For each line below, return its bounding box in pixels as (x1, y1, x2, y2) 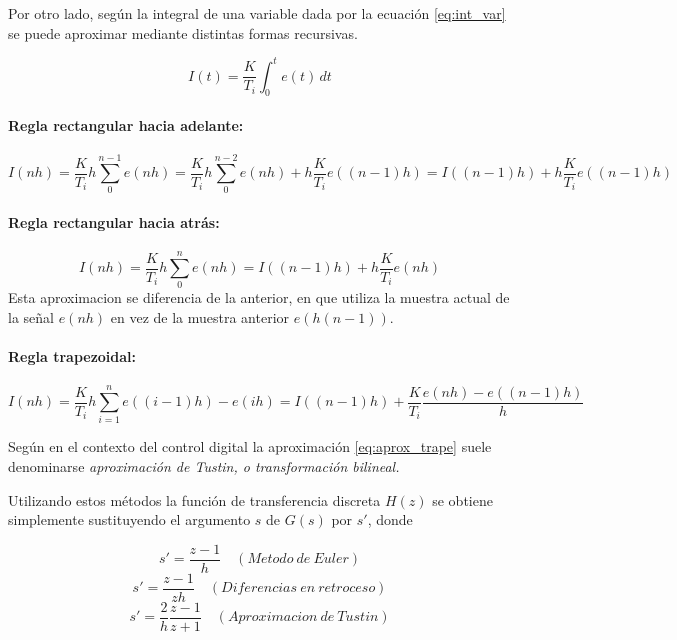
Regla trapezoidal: (8, 346, 137, 367)
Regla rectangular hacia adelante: (8, 115, 244, 136)
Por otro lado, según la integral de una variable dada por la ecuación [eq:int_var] (8, 3, 506, 23)
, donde (367, 509, 413, 530)
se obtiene (432, 489, 493, 510)
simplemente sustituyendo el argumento (8, 509, 251, 530)
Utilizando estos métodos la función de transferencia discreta (8, 489, 381, 510)
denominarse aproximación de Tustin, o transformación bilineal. (8, 456, 400, 477)
